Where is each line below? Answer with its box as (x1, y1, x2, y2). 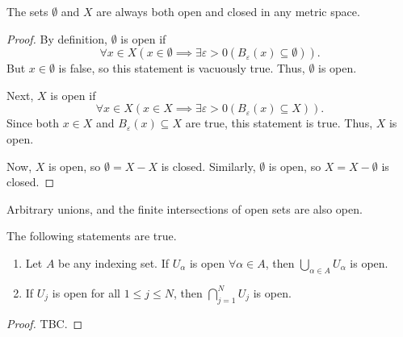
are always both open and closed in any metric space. (96, 3, 360, 19)
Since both (6, 114, 59, 131)
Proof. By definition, (6, 30, 107, 47)
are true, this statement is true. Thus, (185, 114, 373, 131)
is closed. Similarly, (161, 157, 256, 174)
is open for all (52, 284, 120, 301)
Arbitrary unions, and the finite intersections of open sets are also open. (6, 200, 363, 217)
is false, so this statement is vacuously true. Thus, (58, 60, 305, 77)
